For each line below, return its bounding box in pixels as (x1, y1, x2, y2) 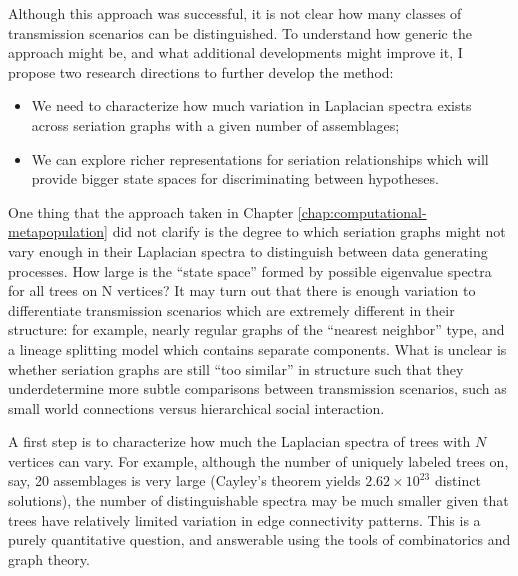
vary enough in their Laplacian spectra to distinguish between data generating (8, 240, 488, 261)
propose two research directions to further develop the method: (8, 61, 394, 82)
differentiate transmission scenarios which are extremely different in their (8, 299, 455, 320)
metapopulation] (8, 221, 108, 242)
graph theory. (8, 548, 90, 569)
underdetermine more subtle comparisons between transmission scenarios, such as (8, 378, 507, 399)
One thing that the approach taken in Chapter (8, 201, 294, 222)
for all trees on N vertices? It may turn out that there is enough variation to (8, 280, 476, 301)
